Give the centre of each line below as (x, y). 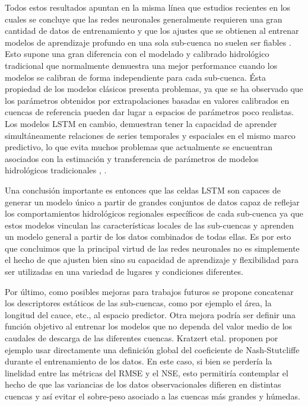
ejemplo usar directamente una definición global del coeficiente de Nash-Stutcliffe (152, 349)
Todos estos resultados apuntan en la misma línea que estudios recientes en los (148, 7)
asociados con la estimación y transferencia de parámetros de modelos (132, 158)
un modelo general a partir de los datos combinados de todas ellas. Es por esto (148, 237)
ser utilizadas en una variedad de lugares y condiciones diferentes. (124, 272)
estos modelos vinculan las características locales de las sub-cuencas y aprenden (149, 225)
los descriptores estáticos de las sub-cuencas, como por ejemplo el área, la (138, 303)
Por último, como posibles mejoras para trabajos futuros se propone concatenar (149, 291)
